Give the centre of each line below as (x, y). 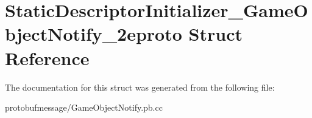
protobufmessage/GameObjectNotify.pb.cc (84, 107)
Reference (47, 57)
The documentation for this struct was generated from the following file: (140, 87)
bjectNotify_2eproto (94, 34)
